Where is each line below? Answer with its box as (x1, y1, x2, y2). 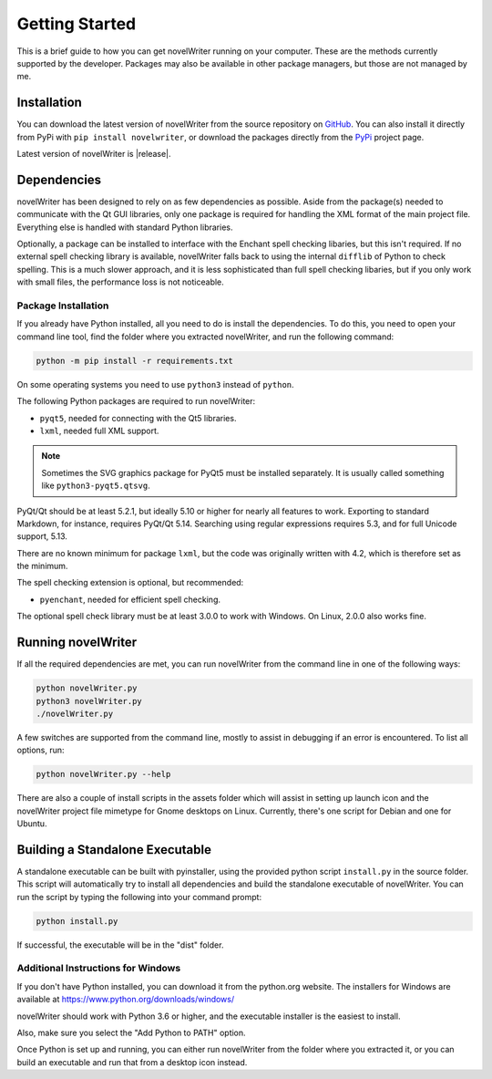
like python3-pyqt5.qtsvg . (41, 480, 150, 492)
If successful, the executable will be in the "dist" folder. (16, 939, 224, 950)
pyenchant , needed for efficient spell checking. (39, 594, 220, 605)
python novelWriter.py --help (36, 769, 171, 780)
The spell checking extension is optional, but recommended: (16, 577, 244, 588)
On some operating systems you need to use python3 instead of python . (16, 379, 295, 389)
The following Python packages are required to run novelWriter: (16, 396, 256, 407)
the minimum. (16, 561, 68, 572)
